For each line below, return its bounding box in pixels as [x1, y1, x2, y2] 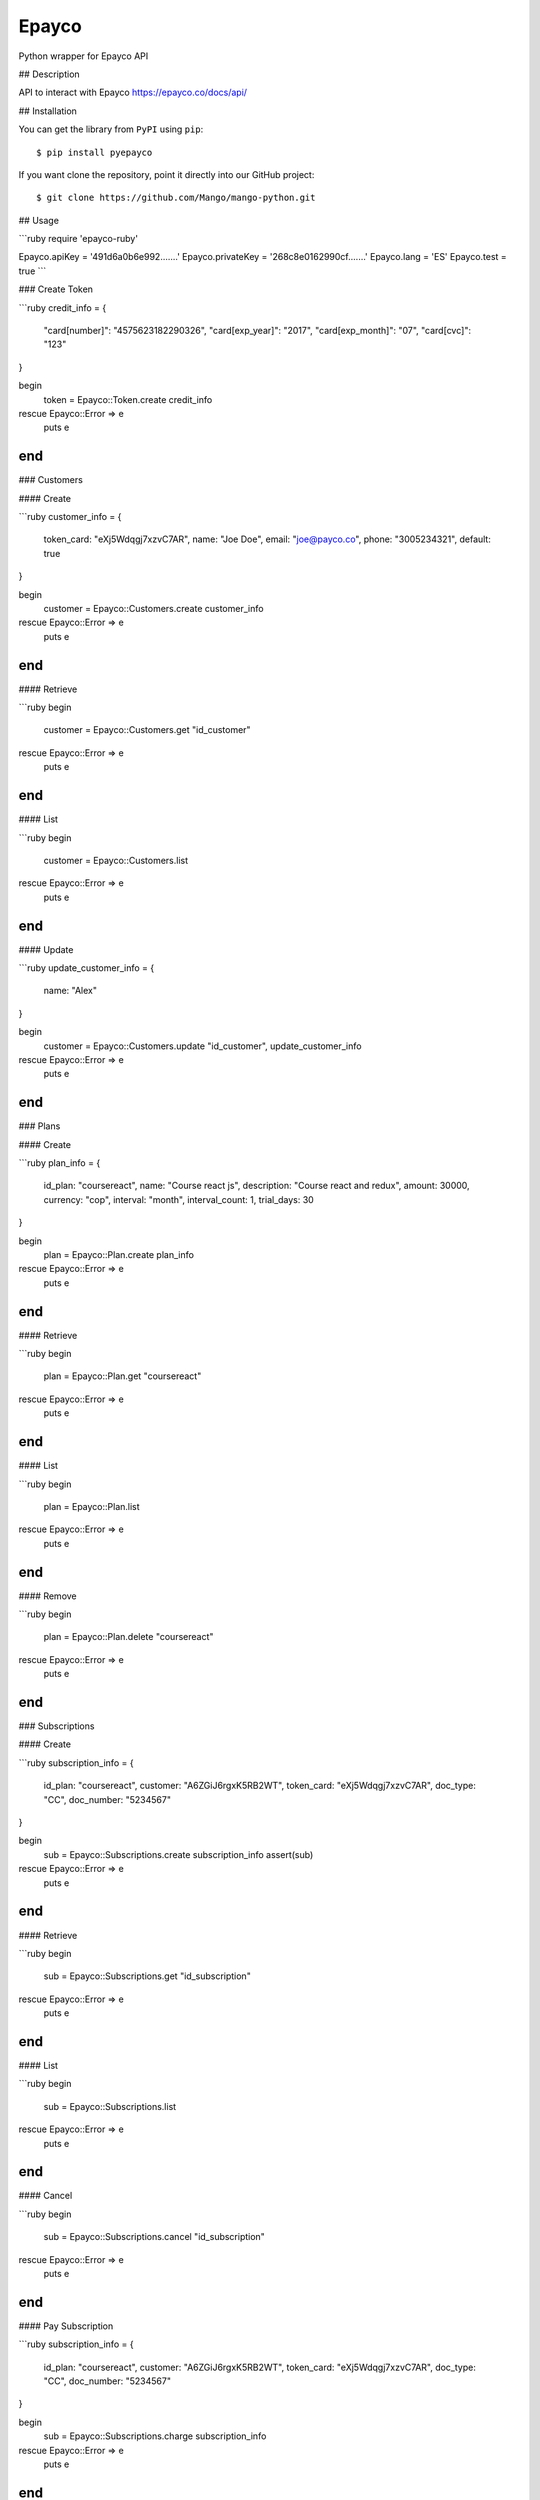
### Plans [18, 1120, 61, 1132]
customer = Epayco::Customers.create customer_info [43, 603, 264, 614]
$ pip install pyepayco [36, 146, 153, 158]
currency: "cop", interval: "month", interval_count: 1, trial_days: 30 [43, 1193, 314, 1205]
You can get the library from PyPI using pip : [18, 123, 204, 135]
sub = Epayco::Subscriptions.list [43, 2100, 177, 2112]
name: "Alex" [43, 985, 98, 997]
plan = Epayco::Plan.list [43, 1500, 140, 1512]
